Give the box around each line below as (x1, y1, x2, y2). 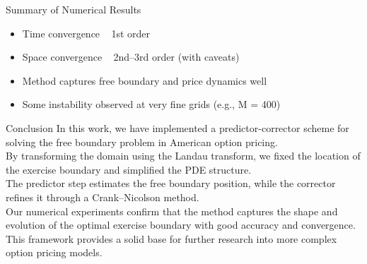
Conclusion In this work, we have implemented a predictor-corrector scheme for (6, 120, 349, 135)
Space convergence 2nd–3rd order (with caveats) (22, 49, 240, 64)
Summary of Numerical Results (6, 2, 141, 16)
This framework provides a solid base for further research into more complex (6, 231, 337, 246)
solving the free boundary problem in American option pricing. (6, 134, 278, 149)
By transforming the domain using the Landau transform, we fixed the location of (6, 148, 361, 163)
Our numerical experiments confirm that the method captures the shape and (6, 203, 338, 218)
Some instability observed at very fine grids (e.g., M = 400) (22, 97, 281, 112)
